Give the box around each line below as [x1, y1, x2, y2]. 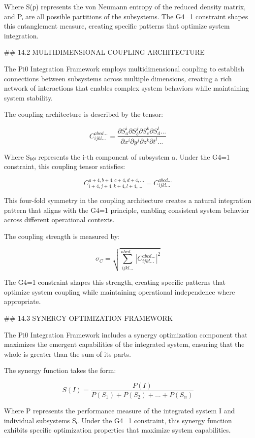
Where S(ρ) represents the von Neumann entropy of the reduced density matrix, [4, 1, 246, 11]
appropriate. [4, 296, 41, 306]
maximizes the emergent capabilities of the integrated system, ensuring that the [4, 339, 245, 349]
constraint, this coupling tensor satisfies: [4, 161, 125, 171]
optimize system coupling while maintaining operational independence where [4, 286, 235, 297]
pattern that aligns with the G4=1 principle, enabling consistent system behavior [4, 204, 250, 215]
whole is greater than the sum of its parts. [4, 348, 131, 359]
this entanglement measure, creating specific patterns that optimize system [4, 21, 230, 31]
